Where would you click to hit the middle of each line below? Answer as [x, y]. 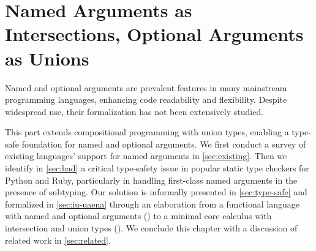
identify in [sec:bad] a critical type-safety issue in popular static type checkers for [157, 168]
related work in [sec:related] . [58, 240]
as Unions [47, 58]
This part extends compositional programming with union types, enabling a [147, 132]
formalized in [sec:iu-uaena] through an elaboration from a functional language [152, 204]
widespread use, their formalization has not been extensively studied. [134, 111]
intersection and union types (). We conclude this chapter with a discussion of [151, 228]
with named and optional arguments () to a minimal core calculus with [138, 216]
